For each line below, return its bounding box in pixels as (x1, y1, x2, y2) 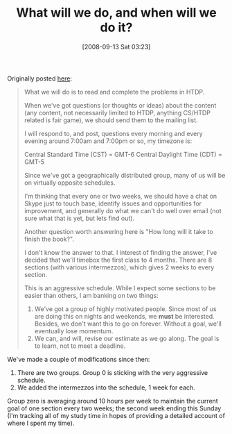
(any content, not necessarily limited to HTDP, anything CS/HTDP (24, 108, 211, 117)
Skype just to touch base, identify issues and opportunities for (24, 199, 202, 208)
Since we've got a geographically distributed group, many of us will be (24, 171, 226, 179)
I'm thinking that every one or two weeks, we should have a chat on (24, 192, 217, 200)
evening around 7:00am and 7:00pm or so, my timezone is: (24, 137, 193, 145)
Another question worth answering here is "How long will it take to (24, 227, 213, 235)
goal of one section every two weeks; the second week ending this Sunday (7, 404, 222, 412)
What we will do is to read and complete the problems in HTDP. (24, 87, 205, 96)
